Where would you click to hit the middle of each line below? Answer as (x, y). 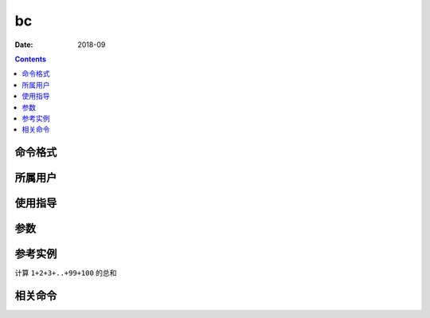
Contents (31, 59)
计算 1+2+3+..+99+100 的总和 (66, 273)
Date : (24, 45)
